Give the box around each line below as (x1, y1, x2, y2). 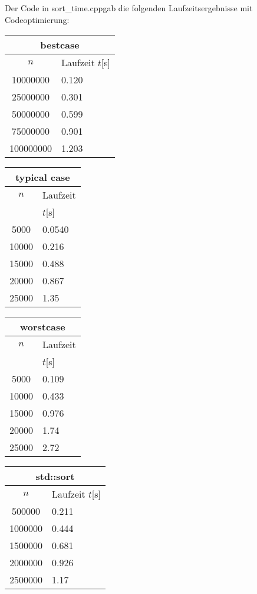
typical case (15, 170, 70, 184)
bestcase (40, 38, 80, 52)
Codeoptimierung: (5, 13, 70, 25)
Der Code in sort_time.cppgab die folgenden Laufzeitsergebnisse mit (5, 2, 253, 14)
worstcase (19, 320, 65, 334)
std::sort (35, 469, 75, 483)
